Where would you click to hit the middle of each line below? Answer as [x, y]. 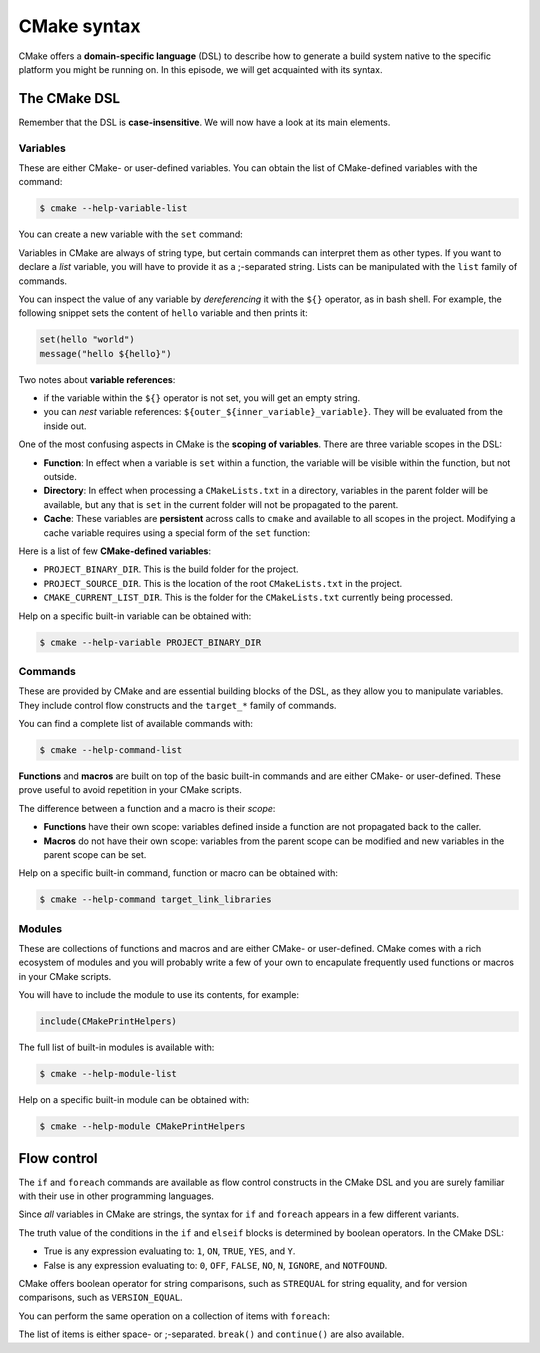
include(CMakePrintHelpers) [108, 1021]
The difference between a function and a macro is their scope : [147, 808]
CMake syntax [79, 26]
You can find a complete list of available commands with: [136, 724]
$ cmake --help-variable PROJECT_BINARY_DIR [150, 642]
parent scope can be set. [95, 854]
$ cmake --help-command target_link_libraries [155, 899]
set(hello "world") [87, 339]
